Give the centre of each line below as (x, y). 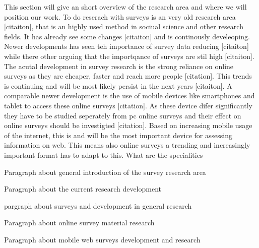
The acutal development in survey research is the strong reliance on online (119, 66)
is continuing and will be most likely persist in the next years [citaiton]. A (118, 85)
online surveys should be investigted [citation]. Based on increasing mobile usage (128, 125)
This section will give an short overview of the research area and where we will (125, 7)
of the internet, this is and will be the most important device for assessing (118, 135)
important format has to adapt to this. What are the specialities (104, 154)
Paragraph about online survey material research (79, 223)
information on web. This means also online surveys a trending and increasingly (127, 145)
